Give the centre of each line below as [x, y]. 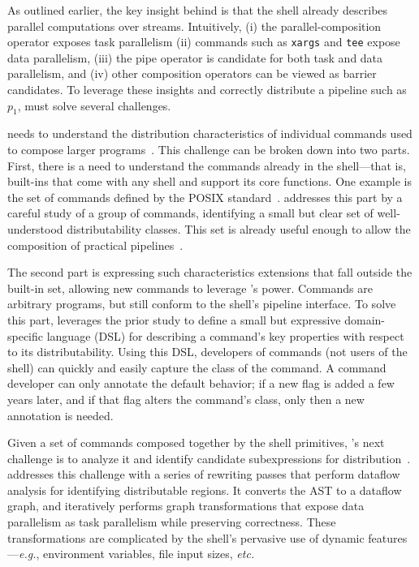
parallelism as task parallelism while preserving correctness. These [172, 522]
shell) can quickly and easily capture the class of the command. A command [197, 367]
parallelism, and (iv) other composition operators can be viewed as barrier [192, 73]
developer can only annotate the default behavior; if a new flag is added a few [201, 383]
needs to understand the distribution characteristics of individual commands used [210, 133]
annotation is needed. [60, 415]
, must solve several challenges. [94, 105]
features [388, 537]
